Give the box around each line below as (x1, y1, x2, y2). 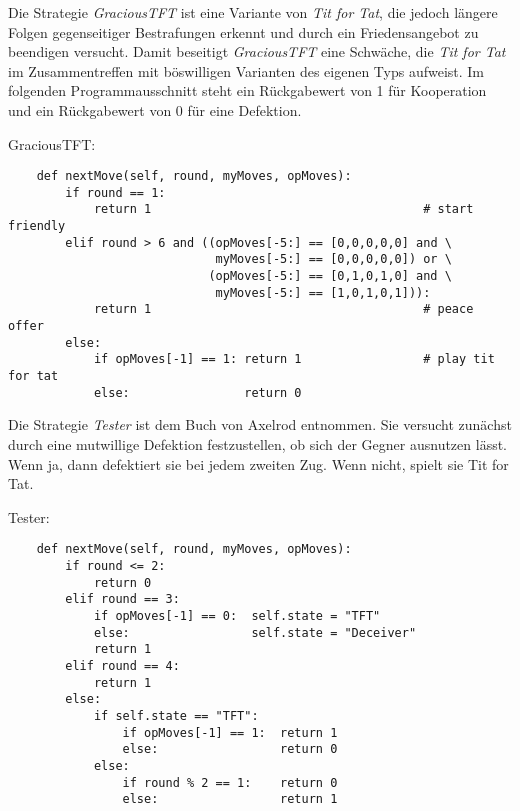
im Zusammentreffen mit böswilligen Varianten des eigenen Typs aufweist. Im (8, 60, 485, 81)
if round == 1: (65, 185, 166, 200)
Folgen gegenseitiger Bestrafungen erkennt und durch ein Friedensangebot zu (8, 21, 479, 42)
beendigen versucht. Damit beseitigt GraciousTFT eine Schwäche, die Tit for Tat (8, 41, 506, 62)
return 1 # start (93, 202, 474, 217)
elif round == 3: (65, 592, 180, 607)
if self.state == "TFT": (93, 708, 259, 723)
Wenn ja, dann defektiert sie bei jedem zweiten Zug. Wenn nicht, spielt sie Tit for (8, 453, 509, 474)
